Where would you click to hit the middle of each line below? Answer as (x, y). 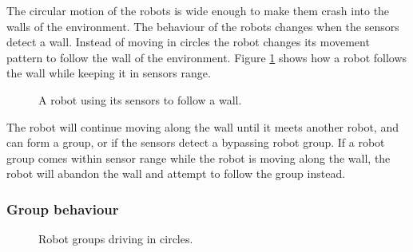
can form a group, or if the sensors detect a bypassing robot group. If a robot (196, 142)
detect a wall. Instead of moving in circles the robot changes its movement (188, 42)
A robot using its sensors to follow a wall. (140, 99)
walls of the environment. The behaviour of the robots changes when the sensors (203, 26)
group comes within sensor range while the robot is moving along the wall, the (199, 157)
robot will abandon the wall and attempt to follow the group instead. (176, 173)
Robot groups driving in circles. (116, 239)
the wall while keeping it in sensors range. (109, 73)
